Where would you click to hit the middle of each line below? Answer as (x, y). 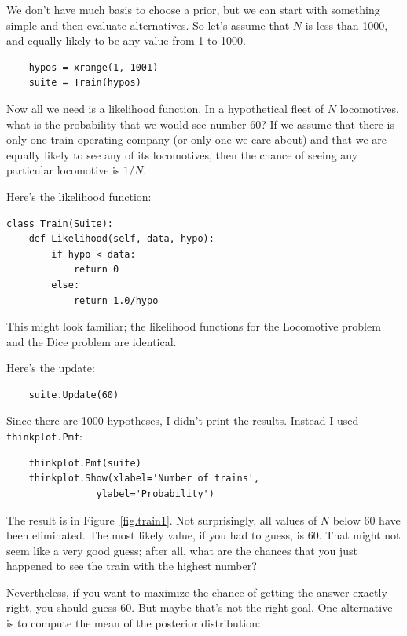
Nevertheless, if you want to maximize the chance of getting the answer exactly (197, 592)
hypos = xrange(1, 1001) (93, 67)
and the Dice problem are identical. (92, 341)
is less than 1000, (346, 25)
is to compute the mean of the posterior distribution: (134, 623)
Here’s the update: (51, 368)
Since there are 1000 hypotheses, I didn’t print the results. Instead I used (183, 420)
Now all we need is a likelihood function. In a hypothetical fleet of (165, 108)
